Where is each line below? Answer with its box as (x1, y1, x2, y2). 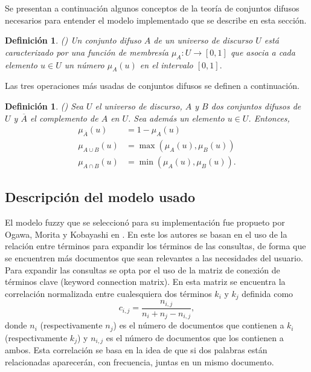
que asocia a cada (230, 45, 295, 58)
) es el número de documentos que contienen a (113, 319, 284, 331)
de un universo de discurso (153, 34, 253, 47)
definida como (242, 287, 293, 299)
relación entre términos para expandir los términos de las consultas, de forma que (5, 240, 306, 252)
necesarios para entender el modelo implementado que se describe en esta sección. (5, 13, 307, 26)
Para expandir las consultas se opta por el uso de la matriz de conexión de (5, 263, 280, 276)
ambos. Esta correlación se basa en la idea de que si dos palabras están (5, 344, 268, 356)
